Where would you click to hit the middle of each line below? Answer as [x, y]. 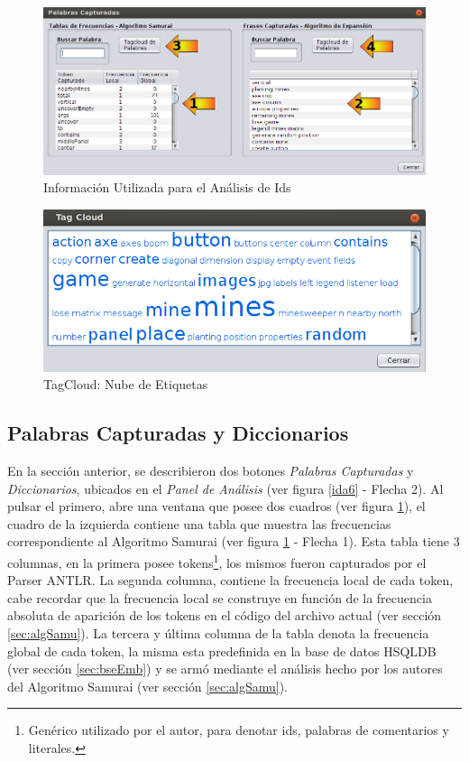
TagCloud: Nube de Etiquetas [126, 384]
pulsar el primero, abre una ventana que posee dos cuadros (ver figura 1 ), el [216, 506]
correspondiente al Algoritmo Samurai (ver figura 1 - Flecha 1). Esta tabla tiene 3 [234, 541]
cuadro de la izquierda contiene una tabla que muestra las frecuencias [199, 523]
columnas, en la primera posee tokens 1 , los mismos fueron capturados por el [217, 561]
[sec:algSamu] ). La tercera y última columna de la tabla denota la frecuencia [218, 632]
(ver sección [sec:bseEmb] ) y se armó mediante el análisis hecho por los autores [225, 669]
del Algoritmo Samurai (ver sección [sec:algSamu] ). [147, 686]
